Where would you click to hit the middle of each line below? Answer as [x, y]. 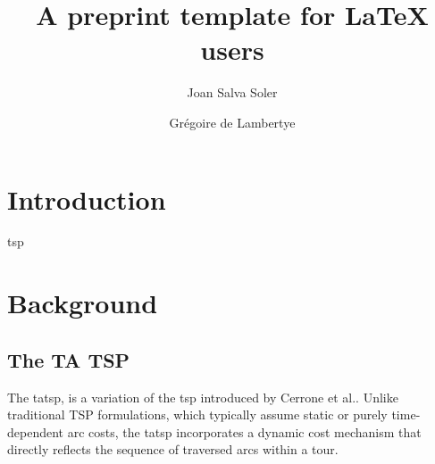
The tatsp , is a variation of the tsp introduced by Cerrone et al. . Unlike [203, 397]
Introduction [87, 199]
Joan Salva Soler [232, 92]
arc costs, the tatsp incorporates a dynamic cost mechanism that [244, 431]
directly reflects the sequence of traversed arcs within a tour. [173, 449]
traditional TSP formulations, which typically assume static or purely [197, 414]
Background [83, 303]
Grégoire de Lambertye [232, 122]
